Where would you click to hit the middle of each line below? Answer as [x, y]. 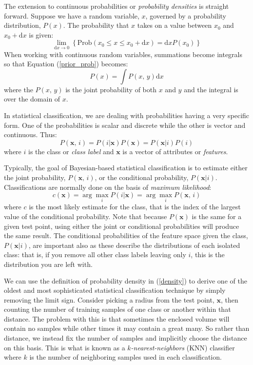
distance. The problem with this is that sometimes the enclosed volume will [117, 318]
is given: [41, 34]
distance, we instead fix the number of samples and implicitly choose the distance [126, 338]
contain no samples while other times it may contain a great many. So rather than [127, 328]
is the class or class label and [71, 151]
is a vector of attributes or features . [175, 151]
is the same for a [217, 216]
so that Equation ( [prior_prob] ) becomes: [66, 64]
